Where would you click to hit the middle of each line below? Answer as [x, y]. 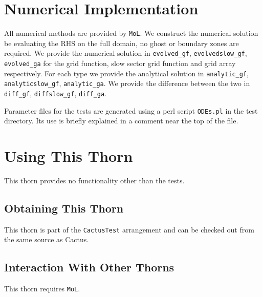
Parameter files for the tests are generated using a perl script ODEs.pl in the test [131, 110]
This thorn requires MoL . [42, 289]
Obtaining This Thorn [64, 208]
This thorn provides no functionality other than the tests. [94, 181]
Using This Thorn [69, 156]
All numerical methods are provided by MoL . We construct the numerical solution [131, 33]
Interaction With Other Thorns [89, 267]
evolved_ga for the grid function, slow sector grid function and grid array [120, 63]
